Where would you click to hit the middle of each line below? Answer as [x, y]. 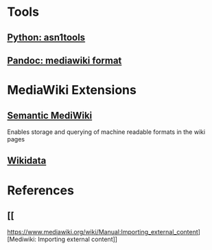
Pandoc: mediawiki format [64, 60]
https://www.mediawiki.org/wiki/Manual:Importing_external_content [103, 232]
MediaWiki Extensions [72, 90]
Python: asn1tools [46, 37]
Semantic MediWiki [50, 115]
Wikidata [27, 161]
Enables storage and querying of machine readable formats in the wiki [106, 132]
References [40, 190]
